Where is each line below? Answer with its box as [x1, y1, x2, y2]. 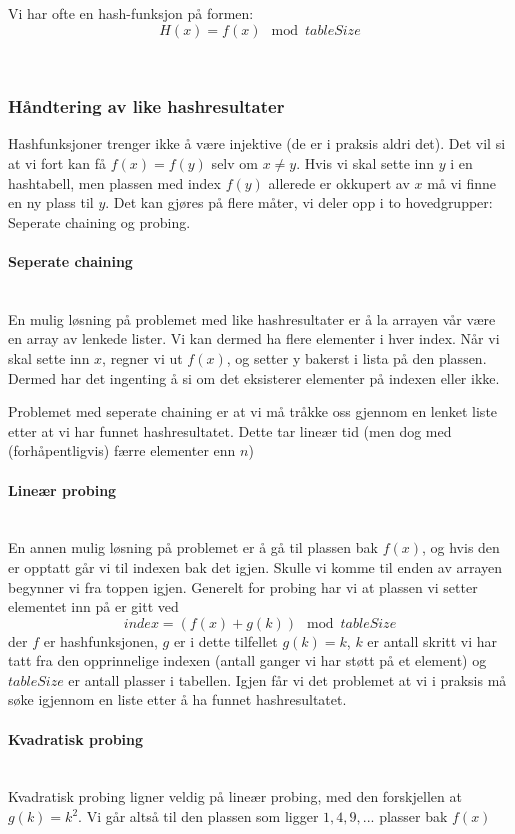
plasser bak [379, 806, 448, 827]
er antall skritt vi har [367, 630, 498, 651]
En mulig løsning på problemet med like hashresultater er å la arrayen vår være [8, 308, 496, 329]
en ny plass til [8, 192, 94, 213]
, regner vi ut [102, 347, 183, 368]
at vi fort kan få [8, 153, 107, 173]
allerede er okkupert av [268, 172, 410, 193]
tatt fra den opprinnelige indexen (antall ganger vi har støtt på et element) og [8, 650, 487, 671]
